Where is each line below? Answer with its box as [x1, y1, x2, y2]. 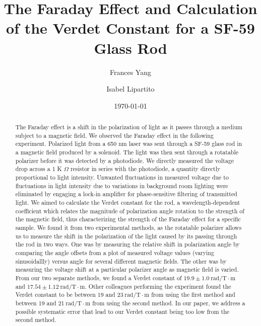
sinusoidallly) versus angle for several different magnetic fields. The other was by [15, 257, 227, 265]
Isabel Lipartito [106, 84, 155, 94]
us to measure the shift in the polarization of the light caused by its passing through [15, 231, 237, 240]
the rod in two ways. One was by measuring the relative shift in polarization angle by [15, 240, 240, 249]
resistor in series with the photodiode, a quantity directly [70, 165, 221, 173]
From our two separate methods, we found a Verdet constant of [15, 273, 182, 282]
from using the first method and [151, 290, 235, 299]
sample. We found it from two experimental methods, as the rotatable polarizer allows [15, 223, 242, 231]
